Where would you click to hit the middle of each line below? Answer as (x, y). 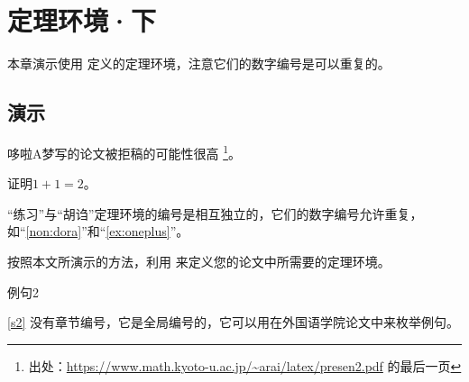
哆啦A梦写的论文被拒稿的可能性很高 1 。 (124, 151)
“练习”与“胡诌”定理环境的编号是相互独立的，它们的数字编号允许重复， (215, 213)
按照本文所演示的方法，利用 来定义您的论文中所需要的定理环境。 (199, 261)
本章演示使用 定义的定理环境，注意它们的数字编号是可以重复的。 (199, 64)
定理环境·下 (82, 20)
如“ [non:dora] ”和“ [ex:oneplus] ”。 (98, 231)
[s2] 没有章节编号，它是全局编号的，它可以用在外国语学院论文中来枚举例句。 (233, 322)
